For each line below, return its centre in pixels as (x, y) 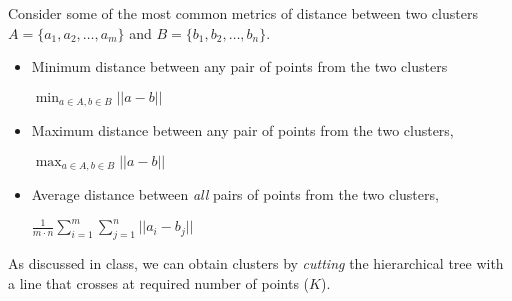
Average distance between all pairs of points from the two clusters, (235, 194)
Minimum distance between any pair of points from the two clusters (239, 66)
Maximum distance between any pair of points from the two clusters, (242, 130)
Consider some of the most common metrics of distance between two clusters (243, 13)
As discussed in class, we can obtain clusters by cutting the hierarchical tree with (256, 263)
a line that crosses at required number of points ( (159, 282)
